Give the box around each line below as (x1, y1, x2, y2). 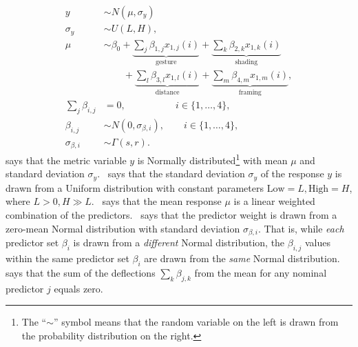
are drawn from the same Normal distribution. (144, 250, 340, 265)
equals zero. (54, 281, 103, 295)
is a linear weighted (233, 194, 315, 208)
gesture (156, 59, 177, 66)
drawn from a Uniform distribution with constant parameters (6, 180, 264, 195)
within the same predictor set (6, 250, 129, 265)
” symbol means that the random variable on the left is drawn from (54, 315, 339, 329)
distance (155, 89, 180, 97)
